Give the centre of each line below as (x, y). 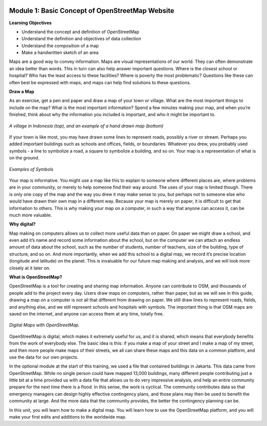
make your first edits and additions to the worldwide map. (68, 417)
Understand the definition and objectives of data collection (81, 39)
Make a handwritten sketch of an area (60, 53)
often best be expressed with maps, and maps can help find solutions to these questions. (100, 82)
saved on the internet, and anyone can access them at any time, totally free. (87, 314)
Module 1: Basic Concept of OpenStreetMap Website (92, 11)
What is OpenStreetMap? (36, 277)
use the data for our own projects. (44, 357)
